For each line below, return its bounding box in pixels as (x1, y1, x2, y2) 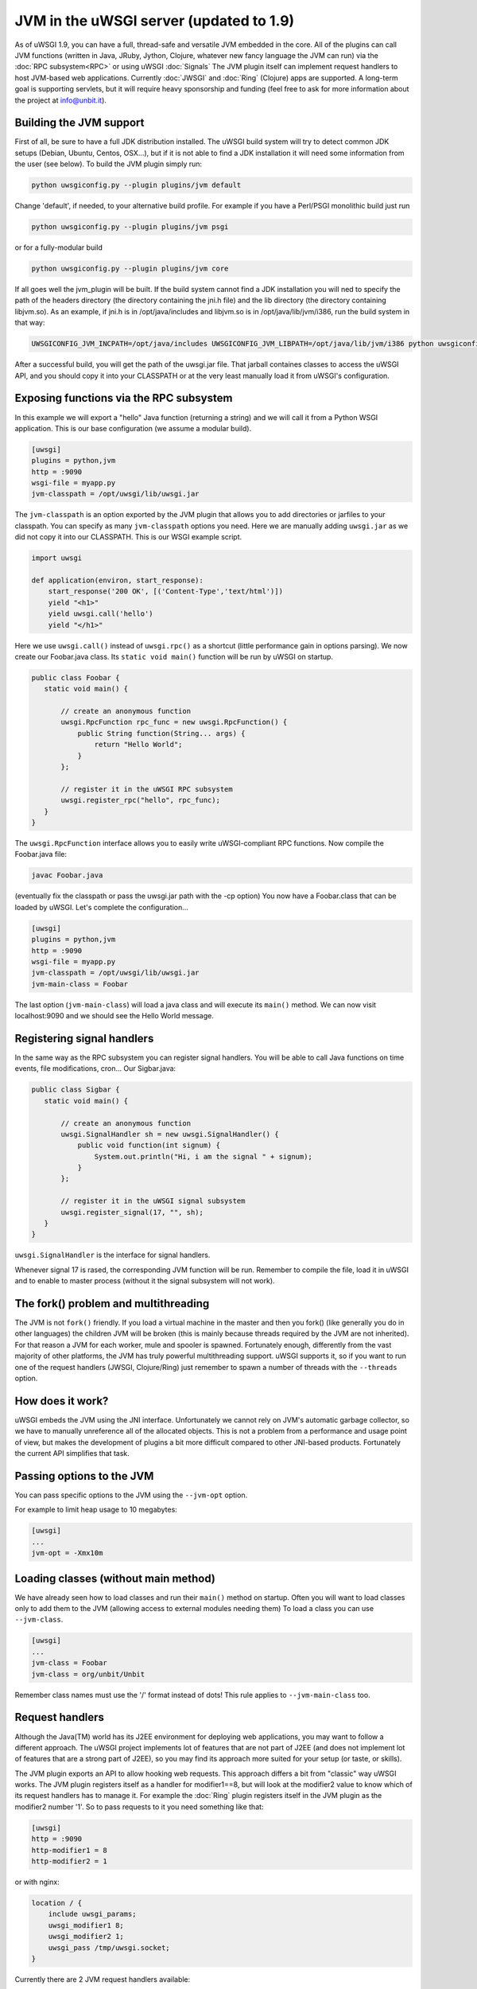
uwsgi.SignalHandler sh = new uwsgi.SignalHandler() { (60, 1130, 279, 1139)
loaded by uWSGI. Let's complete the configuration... (14, 902, 188, 912)
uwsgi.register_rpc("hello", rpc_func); (60, 796, 220, 805)
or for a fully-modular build (14, 243, 103, 252)
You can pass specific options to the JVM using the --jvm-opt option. (14, 1490, 248, 1500)
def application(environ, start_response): (31, 576, 204, 585)
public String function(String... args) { (77, 729, 246, 738)
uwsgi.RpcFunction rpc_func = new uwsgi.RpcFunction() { (60, 718, 288, 727)
